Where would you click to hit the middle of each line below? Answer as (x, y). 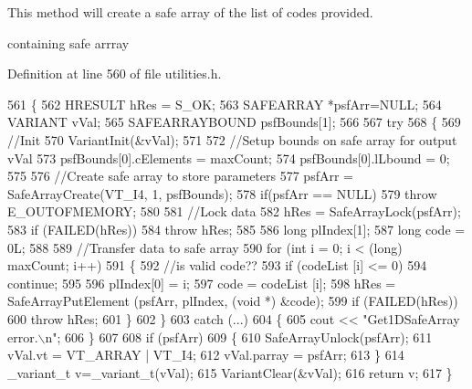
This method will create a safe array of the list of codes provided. (190, 12)
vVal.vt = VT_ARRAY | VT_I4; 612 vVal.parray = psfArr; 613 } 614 (206, 355)
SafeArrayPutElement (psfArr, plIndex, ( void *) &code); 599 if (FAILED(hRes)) (233, 301)
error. (23, 336)
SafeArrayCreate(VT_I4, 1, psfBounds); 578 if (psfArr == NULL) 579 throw (222, 193)
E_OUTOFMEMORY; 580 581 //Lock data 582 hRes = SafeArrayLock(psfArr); (234, 211)
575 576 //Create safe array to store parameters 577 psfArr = (180, 176)
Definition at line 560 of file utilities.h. (115, 74)
